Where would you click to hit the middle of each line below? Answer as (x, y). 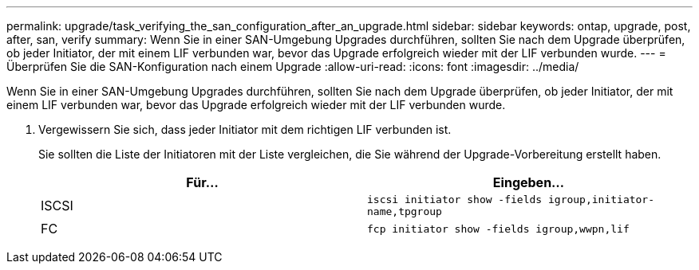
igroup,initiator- (601, 200)
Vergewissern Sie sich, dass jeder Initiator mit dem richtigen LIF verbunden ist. (245, 129)
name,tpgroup (405, 211)
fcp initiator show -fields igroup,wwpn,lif (498, 229)
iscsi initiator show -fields (455, 200)
